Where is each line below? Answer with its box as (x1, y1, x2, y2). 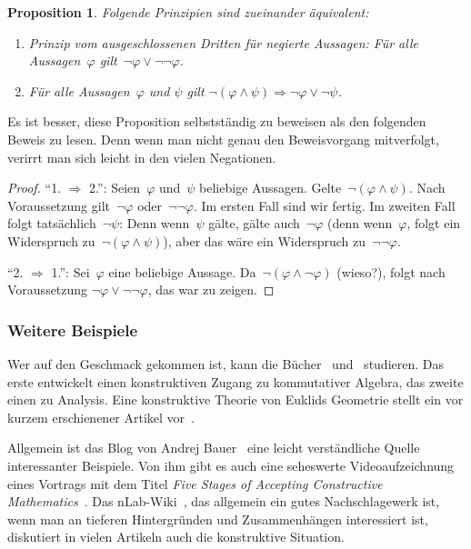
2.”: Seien (89, 178, 141, 197)
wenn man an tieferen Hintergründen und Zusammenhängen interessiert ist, (7, 509, 428, 528)
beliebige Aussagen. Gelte (199, 178, 342, 197)
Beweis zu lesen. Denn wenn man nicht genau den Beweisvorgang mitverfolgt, (7, 129, 439, 148)
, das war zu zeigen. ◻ (147, 280, 275, 299)
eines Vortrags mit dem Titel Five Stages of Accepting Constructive (7, 474, 383, 493)
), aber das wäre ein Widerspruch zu (163, 231, 366, 250)
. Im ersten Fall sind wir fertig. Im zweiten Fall (193, 195, 456, 215)
